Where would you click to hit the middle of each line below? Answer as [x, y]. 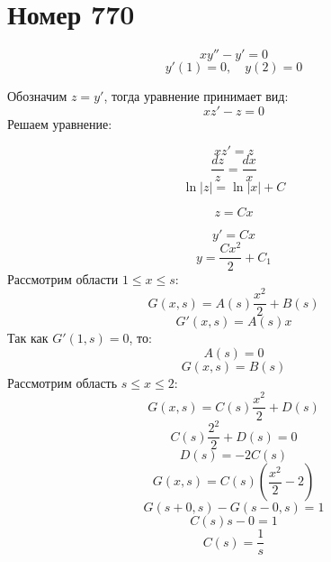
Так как [28, 338]
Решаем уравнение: [60, 123]
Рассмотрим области [63, 278]
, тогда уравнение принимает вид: [196, 96]
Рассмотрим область [63, 382]
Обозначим [37, 96]
